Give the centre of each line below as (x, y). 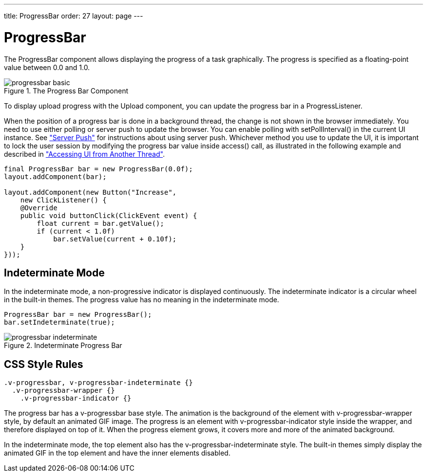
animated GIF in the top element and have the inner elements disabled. (117, 453)
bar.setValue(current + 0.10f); (115, 239)
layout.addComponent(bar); (55, 176)
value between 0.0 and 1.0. (47, 67)
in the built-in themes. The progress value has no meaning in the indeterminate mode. (142, 300)
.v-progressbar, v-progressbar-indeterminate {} (98, 383)
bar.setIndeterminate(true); (59, 322)
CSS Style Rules (44, 364)
